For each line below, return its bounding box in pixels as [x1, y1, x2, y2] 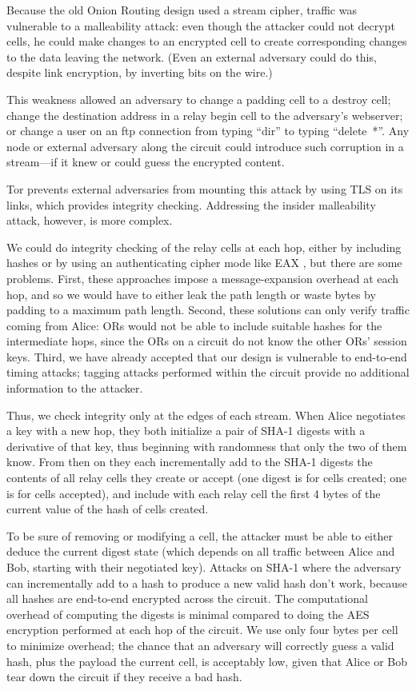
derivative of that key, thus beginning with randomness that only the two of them [6, 437, 407, 454]
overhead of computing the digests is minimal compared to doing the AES [6, 605, 370, 622]
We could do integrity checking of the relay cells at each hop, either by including [6, 238, 402, 255]
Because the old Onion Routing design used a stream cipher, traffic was [6, 2, 357, 18]
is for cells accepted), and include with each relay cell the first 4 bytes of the [6, 485, 381, 501]
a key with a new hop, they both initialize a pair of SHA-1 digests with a [6, 422, 366, 439]
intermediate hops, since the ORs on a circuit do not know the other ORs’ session [6, 333, 407, 349]
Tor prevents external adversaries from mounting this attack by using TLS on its [6, 180, 403, 197]
